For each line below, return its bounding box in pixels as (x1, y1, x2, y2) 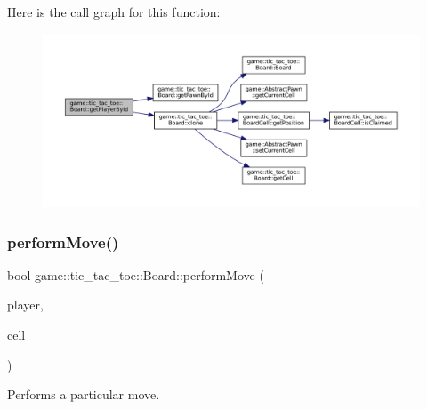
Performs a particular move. (7, 385, 160, 404)
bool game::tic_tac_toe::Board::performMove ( (7, 265, 264, 284)
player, (7, 295, 44, 314)
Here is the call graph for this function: (7, 3, 221, 20)
